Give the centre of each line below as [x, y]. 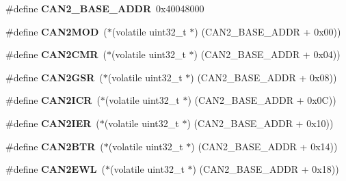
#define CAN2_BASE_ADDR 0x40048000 [105, 8]
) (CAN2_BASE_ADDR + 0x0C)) [262, 100]
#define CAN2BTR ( [55, 146]
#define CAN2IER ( [53, 123]
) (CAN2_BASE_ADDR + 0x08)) [264, 77]
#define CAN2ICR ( [53, 100]
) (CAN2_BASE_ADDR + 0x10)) [260, 123]
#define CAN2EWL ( [55, 169]
